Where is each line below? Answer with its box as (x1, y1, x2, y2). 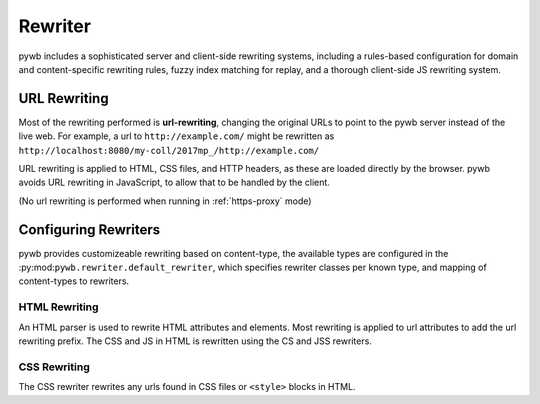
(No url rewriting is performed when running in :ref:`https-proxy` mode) (18, 195, 312, 207)
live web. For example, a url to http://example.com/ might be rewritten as (18, 130, 335, 142)
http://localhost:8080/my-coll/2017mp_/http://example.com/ (18, 145, 320, 156)
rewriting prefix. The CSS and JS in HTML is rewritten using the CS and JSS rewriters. (18, 335, 372, 347)
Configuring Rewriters (18, 221, 160, 238)
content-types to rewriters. (18, 275, 130, 287)
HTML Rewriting (18, 300, 99, 314)
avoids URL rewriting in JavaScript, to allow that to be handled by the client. (18, 176, 330, 189)
